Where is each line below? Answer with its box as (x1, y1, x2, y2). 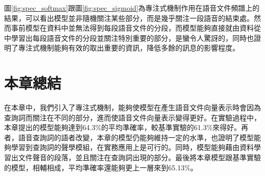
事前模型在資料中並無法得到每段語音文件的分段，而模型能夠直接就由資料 (11, 22, 254, 33)
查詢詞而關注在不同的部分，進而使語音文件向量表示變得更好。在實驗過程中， (4, 112, 261, 122)
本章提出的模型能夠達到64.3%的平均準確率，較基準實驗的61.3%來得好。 (4, 122, 242, 133)
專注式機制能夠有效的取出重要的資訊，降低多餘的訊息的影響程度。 (18, 42, 240, 53)
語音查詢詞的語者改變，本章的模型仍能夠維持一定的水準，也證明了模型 (18, 132, 254, 142)
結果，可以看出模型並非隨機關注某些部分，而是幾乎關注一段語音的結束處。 (4, 12, 254, 23)
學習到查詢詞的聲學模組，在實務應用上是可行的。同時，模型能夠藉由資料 (11, 142, 254, 153)
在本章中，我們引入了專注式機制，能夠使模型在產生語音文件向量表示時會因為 (4, 102, 261, 113)
